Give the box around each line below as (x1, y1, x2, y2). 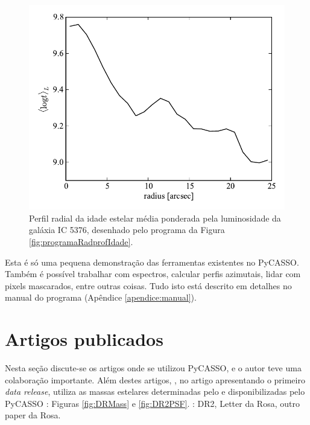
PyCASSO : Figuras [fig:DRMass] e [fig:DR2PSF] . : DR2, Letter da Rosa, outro (5, 397, 300, 409)
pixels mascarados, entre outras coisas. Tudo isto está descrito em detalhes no (5, 279, 292, 292)
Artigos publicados (5, 327, 163, 351)
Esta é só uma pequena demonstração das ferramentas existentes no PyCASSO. (5, 255, 299, 268)
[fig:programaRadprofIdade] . (29, 235, 133, 248)
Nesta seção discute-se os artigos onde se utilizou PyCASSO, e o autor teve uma (5, 362, 302, 374)
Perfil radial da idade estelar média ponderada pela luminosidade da (29, 211, 281, 224)
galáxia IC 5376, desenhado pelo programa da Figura (29, 223, 225, 236)
